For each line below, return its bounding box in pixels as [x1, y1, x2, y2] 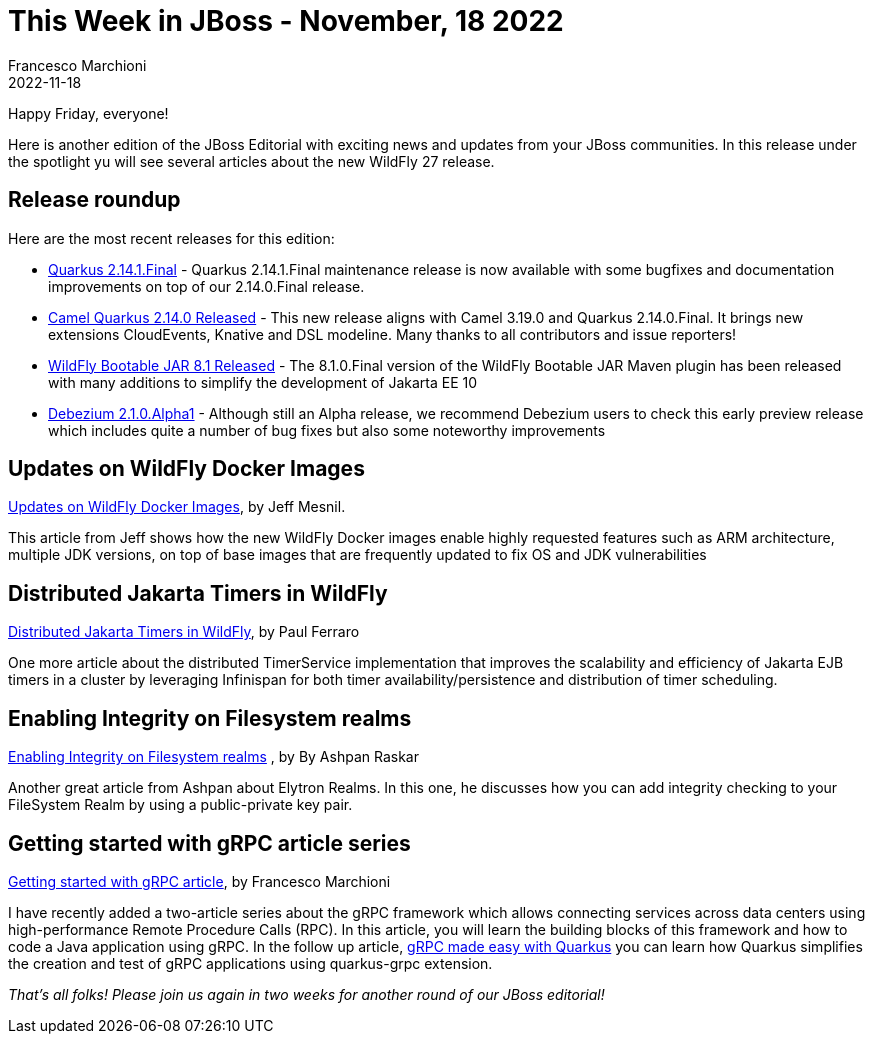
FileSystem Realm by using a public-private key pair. [8, 796, 353, 814]
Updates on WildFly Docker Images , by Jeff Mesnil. [8, 498, 346, 516]
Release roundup [8, 187, 181, 213]
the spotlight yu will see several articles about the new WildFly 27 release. [8, 152, 495, 170]
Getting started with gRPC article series [8, 830, 411, 856]
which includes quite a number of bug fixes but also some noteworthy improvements [48, 421, 606, 439]
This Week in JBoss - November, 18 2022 [8, 4, 564, 38]
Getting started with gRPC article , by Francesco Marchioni [8, 872, 391, 890]
